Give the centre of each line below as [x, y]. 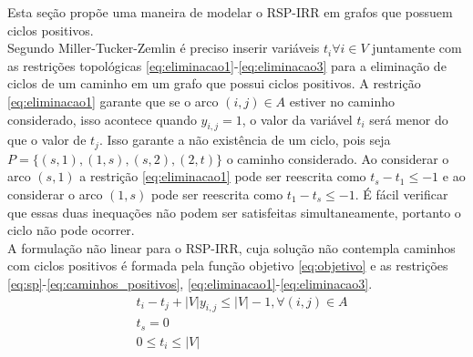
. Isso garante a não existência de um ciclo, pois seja [245, 140]
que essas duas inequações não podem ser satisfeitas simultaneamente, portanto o [234, 212]
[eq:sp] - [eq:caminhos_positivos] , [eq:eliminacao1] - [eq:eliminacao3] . [190, 283]
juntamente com [417, 48]
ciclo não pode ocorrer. [71, 230]
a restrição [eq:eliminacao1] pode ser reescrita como [223, 176]
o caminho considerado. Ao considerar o [338, 158]
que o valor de [47, 140]
